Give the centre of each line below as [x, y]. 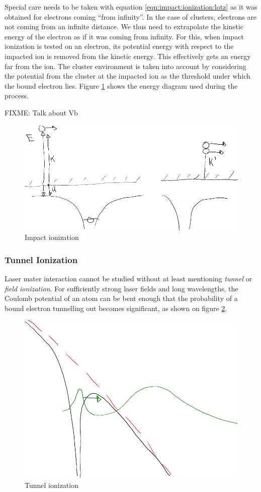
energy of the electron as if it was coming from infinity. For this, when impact [124, 36]
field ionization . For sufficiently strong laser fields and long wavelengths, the [121, 288]
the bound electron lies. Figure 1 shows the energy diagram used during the [121, 85]
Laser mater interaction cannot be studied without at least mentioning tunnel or [128, 278]
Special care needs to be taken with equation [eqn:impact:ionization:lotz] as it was [131, 7]
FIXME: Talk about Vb [41, 112]
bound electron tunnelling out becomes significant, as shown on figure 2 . [116, 308]
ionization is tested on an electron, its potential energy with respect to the [119, 46]
